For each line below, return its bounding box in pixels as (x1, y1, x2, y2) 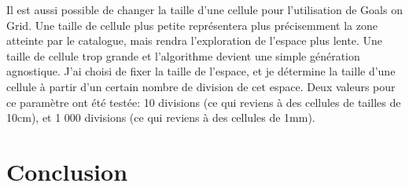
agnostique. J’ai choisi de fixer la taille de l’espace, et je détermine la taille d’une (6, 63, 396, 79)
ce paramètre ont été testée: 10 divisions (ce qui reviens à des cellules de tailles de (6, 93, 401, 110)
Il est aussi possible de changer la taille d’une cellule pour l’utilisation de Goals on (6, 2, 403, 17)
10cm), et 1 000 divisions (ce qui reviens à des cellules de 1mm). (6, 109, 315, 126)
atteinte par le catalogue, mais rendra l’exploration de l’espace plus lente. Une (6, 32, 382, 49)
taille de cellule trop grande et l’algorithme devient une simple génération (6, 47, 360, 64)
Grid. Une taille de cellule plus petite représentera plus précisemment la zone (6, 16, 378, 33)
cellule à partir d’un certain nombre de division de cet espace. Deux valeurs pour (6, 78, 396, 94)
